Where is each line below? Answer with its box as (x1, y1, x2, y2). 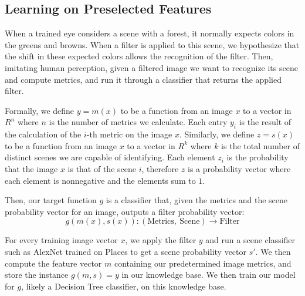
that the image (5, 162, 58, 174)
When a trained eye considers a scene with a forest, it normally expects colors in (5, 27, 294, 39)
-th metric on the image (86, 128, 172, 140)
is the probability (226, 151, 289, 163)
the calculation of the (5, 128, 82, 140)
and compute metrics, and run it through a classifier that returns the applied (5, 73, 282, 85)
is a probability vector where (188, 162, 291, 174)
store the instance (5, 268, 69, 281)
